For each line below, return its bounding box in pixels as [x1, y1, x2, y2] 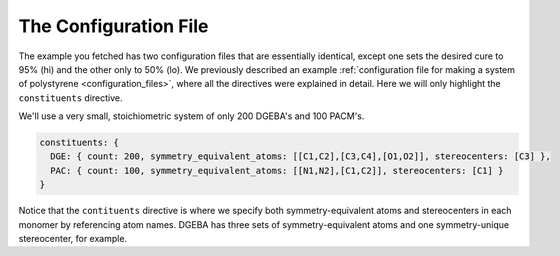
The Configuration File [18, 15, 209, 37]
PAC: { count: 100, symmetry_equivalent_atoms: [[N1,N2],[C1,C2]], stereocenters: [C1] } [50, 165, 504, 176]
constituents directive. [18, 91, 124, 104]
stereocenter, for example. [18, 233, 128, 245]
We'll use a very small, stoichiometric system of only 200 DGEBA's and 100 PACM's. [18, 110, 365, 122]
